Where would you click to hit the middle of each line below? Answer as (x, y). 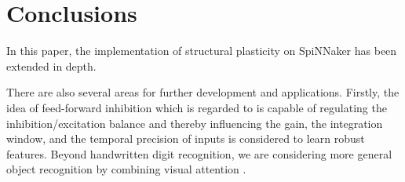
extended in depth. (51, 66)
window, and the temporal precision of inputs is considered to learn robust (186, 138)
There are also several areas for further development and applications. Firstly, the (203, 92)
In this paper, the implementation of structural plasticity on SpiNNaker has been (202, 51)
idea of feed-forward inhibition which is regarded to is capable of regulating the (197, 107)
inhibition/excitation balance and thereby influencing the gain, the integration (195, 123)
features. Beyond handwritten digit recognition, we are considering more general (199, 153)
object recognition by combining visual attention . (126, 169)
